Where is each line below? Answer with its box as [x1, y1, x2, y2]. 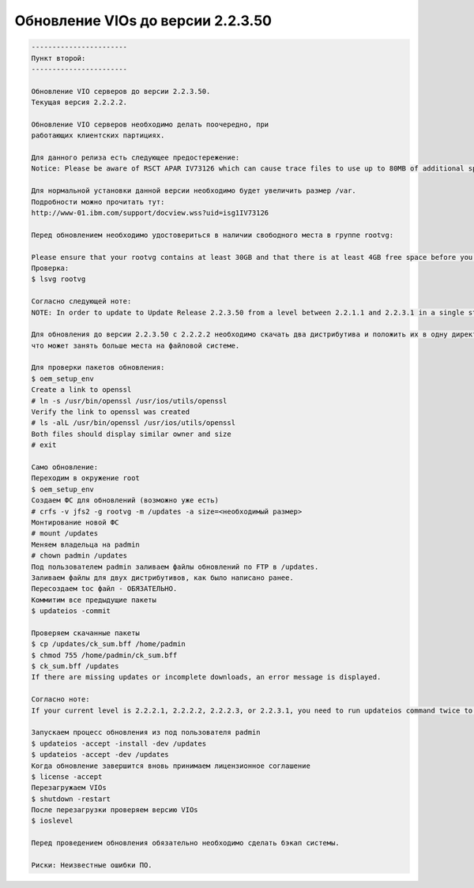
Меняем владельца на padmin [31, 540, 140, 549]
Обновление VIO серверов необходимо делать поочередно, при [31, 119, 269, 129]
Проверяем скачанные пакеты [31, 628, 140, 638]
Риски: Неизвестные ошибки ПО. [31, 861, 153, 870]
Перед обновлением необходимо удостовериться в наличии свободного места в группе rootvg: [31, 230, 394, 239]
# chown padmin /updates [31, 551, 128, 560]
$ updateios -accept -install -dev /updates [31, 739, 207, 748]
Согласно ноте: [31, 695, 90, 704]
